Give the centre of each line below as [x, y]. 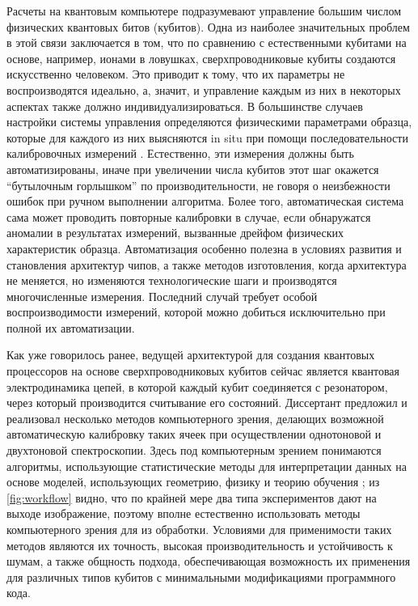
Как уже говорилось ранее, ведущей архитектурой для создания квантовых [191, 355]
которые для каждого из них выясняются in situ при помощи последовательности [207, 137]
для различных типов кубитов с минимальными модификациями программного [201, 576]
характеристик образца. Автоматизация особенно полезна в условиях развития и [204, 248]
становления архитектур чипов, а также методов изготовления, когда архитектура [207, 264]
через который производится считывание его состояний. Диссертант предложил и [207, 403]
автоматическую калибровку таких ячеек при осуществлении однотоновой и [194, 434]
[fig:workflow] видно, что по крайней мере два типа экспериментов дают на [192, 497]
